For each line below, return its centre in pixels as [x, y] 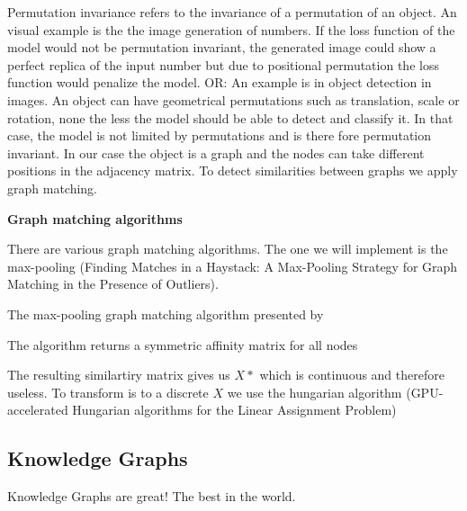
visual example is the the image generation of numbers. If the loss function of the [231, 29]
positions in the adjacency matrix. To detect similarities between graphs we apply [233, 170]
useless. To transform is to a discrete [108, 392]
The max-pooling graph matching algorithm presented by [166, 314]
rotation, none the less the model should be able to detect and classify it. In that [230, 117]
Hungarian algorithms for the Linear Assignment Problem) [234, 410]
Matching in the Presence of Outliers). [113, 284]
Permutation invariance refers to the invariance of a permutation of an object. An [232, 12]
